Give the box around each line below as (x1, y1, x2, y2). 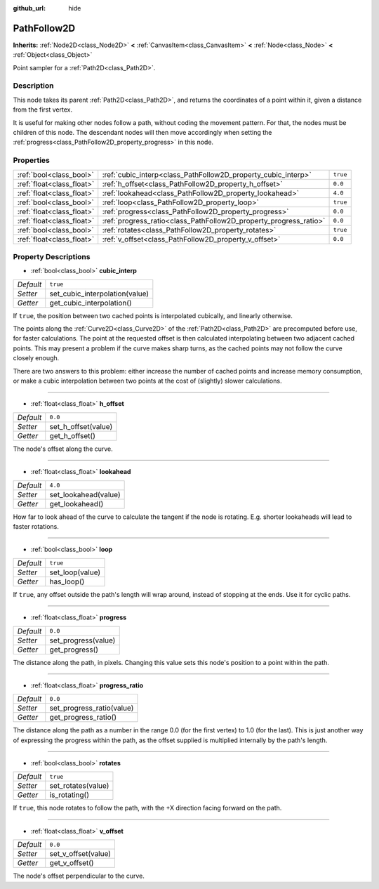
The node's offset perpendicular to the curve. (13, 871, 145, 881)
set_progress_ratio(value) (49, 703, 134, 713)
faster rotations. (13, 522, 60, 530)
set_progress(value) (49, 636, 116, 645)
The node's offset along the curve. (13, 445, 114, 453)
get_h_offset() (49, 430, 96, 440)
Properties (13, 155, 51, 165)
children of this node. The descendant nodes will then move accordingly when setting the (13, 129, 272, 136)
